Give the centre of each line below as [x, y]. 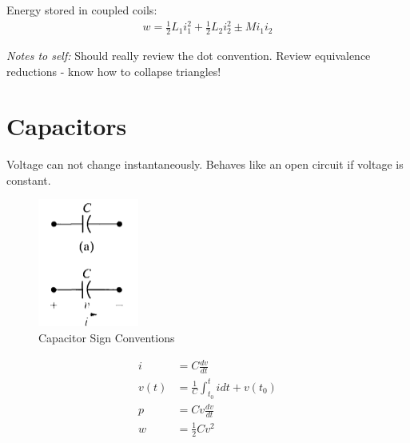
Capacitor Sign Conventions [107, 338]
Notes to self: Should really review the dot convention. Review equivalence [189, 55]
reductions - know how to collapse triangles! [114, 71]
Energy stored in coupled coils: [82, 10]
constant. [29, 180]
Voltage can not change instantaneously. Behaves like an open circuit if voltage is [205, 164]
